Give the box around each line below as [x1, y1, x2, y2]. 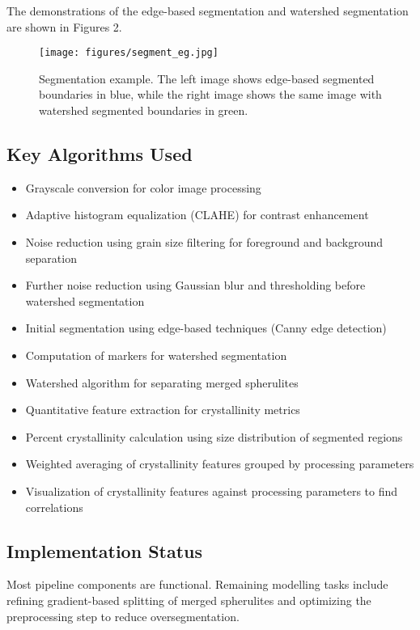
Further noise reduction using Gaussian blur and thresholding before [25, 277, 366, 294]
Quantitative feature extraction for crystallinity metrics [25, 401, 300, 418]
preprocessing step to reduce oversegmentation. [6, 607, 240, 624]
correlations [25, 498, 83, 515]
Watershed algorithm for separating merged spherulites [25, 374, 299, 391]
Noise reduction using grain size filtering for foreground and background [25, 234, 383, 251]
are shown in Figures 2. [6, 18, 122, 35]
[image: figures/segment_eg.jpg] [39, 47, 218, 59]
